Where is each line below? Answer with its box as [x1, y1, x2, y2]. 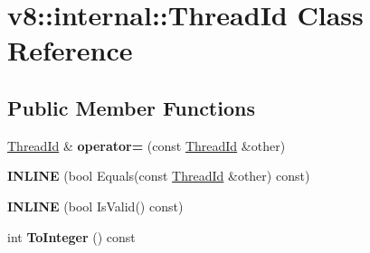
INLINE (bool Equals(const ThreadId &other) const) [7, 166, 310, 185]
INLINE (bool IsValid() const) [7, 196, 184, 215]
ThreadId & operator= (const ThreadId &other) [7, 136, 286, 155]
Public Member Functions [7, 93, 255, 121]
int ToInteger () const [7, 227, 136, 246]
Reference [7, 32, 133, 69]
